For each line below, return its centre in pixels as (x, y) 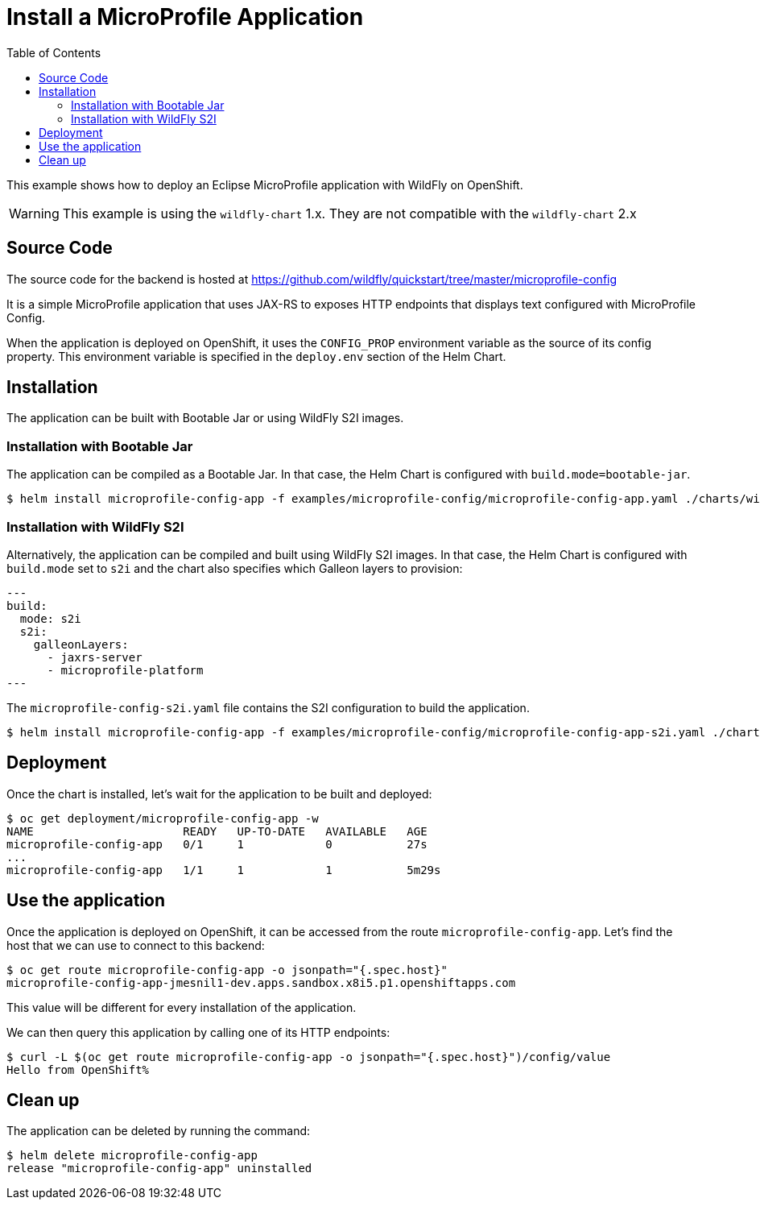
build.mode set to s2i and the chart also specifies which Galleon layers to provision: (235, 568)
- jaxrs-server (95, 657)
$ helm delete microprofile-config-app (132, 1156)
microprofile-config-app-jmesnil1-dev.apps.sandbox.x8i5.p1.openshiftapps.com (261, 982)
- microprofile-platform (125, 670)
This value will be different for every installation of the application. (182, 1007)
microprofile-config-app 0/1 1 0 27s (217, 844)
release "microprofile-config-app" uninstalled (159, 1169)
